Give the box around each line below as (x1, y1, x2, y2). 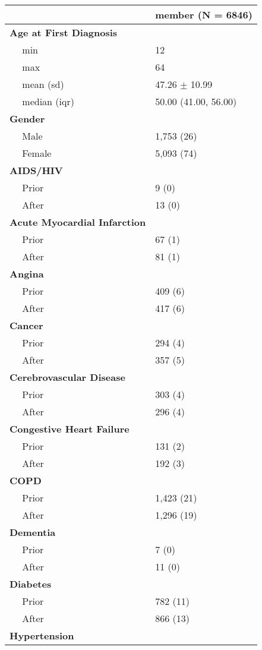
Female (22, 146, 52, 160)
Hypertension (10, 629, 74, 642)
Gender (10, 112, 45, 125)
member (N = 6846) (155, 8, 252, 21)
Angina (10, 267, 44, 280)
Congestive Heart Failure (10, 422, 130, 436)
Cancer (10, 318, 43, 332)
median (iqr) (22, 94, 74, 108)
